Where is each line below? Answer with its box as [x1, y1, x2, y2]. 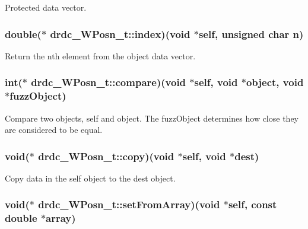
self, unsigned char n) [198, 26, 304, 41]
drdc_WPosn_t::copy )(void [38, 148, 174, 163]
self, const [228, 197, 277, 212]
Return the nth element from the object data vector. [5, 49, 196, 62]
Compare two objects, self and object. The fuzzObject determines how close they [5, 112, 299, 124]
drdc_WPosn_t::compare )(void [31, 75, 186, 90]
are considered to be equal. [5, 123, 103, 136]
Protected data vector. [5, 1, 87, 13]
